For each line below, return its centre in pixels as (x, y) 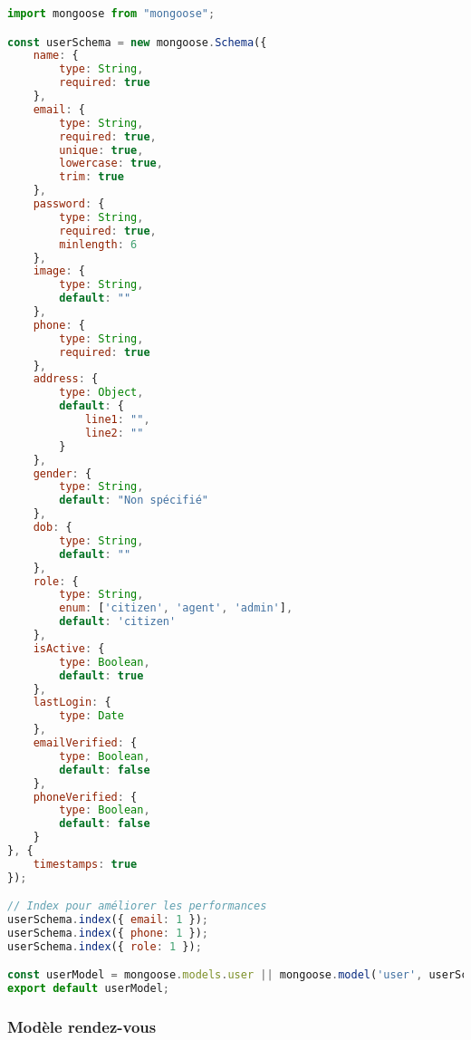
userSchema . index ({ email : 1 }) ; (108, 920)
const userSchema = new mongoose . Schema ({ (137, 42)
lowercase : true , (111, 164)
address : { (66, 379)
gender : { (62, 473)
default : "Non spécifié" (134, 501)
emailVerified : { (85, 743)
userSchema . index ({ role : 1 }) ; (105, 946)
